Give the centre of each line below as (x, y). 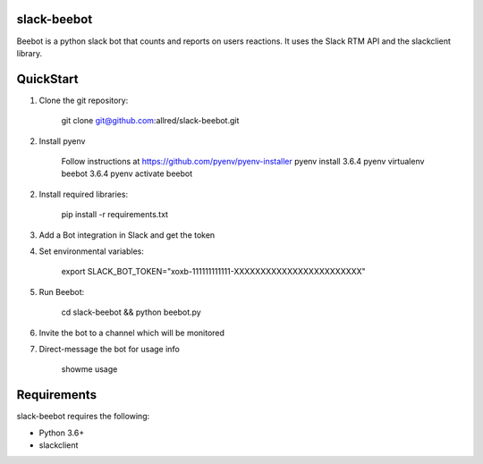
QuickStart (48, 79)
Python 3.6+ (62, 433)
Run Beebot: (62, 291)
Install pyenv (62, 141)
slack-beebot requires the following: (83, 417)
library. (30, 53)
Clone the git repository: (84, 100)
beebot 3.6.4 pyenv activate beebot (127, 173)
